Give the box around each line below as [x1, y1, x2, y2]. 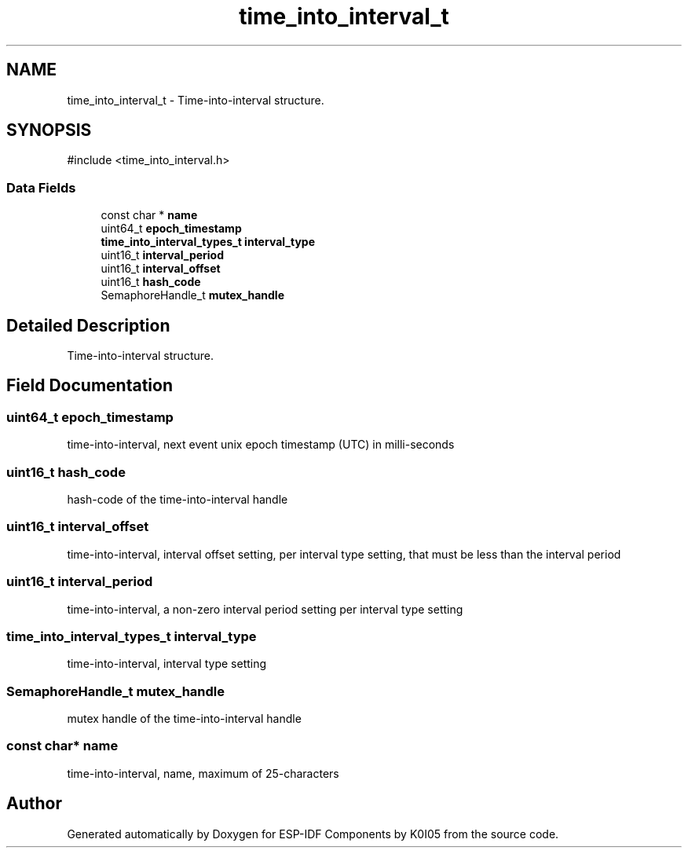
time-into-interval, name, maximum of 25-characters [67, 766, 339, 780]
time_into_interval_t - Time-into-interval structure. [67, 93, 324, 107]
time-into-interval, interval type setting [67, 657, 267, 671]
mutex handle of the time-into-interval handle [67, 712, 302, 725]
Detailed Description [6, 315, 170, 335]
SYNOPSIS [6, 120, 92, 141]
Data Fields [6, 179, 76, 196]
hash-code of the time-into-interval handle [67, 493, 288, 506]
